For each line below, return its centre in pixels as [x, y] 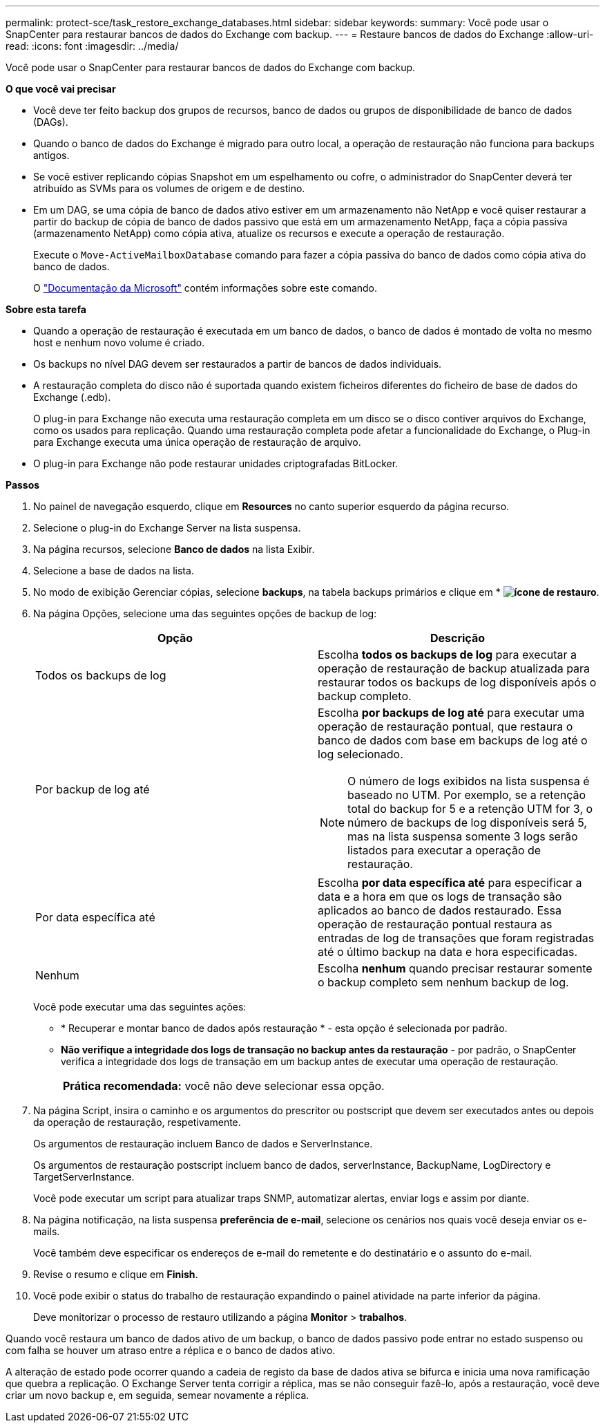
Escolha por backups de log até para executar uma [451, 713]
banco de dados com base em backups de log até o [453, 740]
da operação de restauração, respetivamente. [137, 1122]
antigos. [51, 155]
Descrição [458, 638]
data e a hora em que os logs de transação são [440, 896]
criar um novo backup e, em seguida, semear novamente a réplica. [157, 1395]
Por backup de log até [93, 789]
